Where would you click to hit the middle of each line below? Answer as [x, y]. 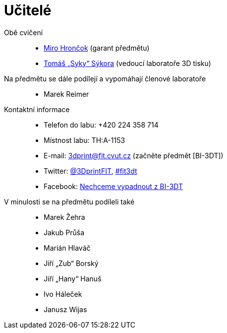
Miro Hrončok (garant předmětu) [97, 48]
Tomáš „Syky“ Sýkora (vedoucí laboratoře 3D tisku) [127, 63]
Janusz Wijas [65, 309]
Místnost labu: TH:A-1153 [85, 140]
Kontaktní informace [37, 109]
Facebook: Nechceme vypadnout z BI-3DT [113, 186]
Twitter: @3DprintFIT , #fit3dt [90, 171]
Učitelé [28, 10]
